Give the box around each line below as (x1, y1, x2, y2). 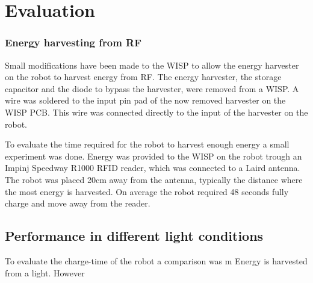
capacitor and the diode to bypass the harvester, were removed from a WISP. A (5, 82, 299, 95)
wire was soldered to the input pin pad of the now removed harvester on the (5, 94, 286, 107)
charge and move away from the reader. (5, 197, 150, 210)
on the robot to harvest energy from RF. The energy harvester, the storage (5, 70, 282, 83)
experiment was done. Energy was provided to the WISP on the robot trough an (5, 149, 302, 162)
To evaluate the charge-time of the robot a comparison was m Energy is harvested (5, 254, 308, 267)
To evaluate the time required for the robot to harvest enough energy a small (5, 138, 290, 151)
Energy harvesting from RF (5, 35, 142, 50)
